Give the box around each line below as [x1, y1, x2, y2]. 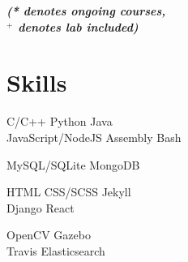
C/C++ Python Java [6, 113, 113, 130]
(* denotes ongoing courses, [6, 2, 166, 19]
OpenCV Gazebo [6, 226, 91, 243]
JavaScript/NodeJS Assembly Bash [6, 128, 182, 145]
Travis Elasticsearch [6, 242, 105, 259]
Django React [6, 199, 75, 216]
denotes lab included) [18, 18, 139, 35]
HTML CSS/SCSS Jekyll [6, 183, 131, 200]
